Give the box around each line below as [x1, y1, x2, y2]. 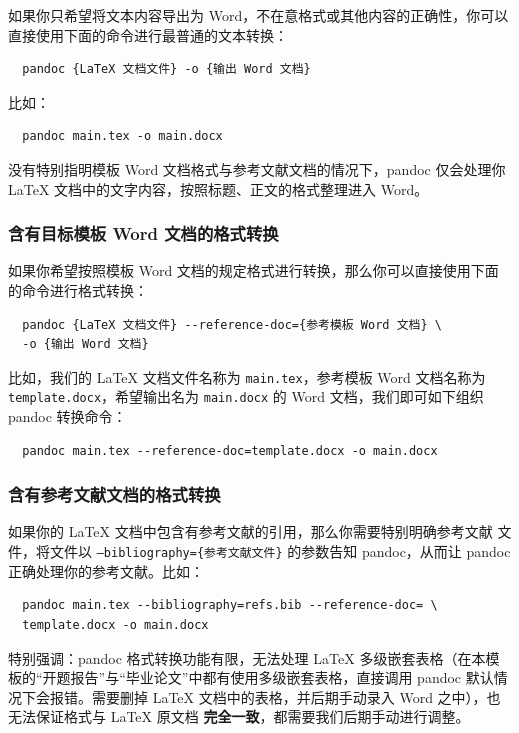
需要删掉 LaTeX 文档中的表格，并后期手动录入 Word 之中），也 [91, 686, 501, 707]
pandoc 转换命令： [8, 406, 127, 427]
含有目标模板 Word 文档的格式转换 [8, 221, 279, 246]
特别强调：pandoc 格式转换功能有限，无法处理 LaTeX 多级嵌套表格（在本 [8, 647, 486, 668]
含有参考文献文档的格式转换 [8, 482, 221, 507]
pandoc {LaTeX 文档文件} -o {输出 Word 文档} [22, 62, 311, 77]
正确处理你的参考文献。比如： [8, 560, 204, 581]
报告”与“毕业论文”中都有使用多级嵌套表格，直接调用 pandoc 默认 [70, 667, 494, 688]
